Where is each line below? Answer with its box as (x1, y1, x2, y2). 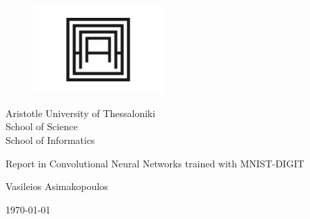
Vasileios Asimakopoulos (6, 179, 108, 194)
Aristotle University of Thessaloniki (6, 105, 156, 120)
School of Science (6, 119, 78, 134)
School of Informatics (6, 132, 95, 147)
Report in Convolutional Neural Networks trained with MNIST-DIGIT (6, 156, 304, 170)
